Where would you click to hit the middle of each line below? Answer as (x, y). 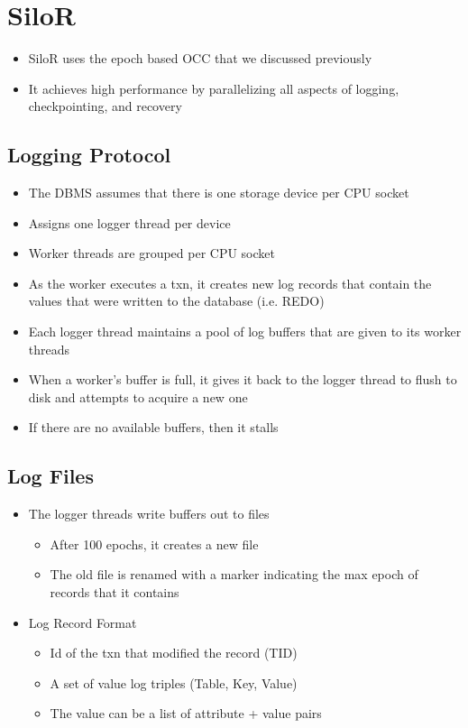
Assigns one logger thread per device (129, 222)
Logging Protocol (89, 155)
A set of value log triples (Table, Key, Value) (174, 682)
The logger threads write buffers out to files (149, 514)
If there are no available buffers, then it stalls (153, 427)
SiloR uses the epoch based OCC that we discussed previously (200, 58)
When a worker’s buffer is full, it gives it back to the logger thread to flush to (243, 379)
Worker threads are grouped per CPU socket (151, 253)
